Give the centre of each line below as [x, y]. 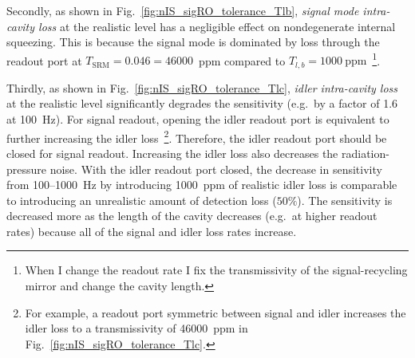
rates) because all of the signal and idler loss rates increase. [152, 231]
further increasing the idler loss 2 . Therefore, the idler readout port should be [197, 136]
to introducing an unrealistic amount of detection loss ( [142, 200]
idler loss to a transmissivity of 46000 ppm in [136, 328]
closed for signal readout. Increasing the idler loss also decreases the [172, 153]
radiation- [365, 153]
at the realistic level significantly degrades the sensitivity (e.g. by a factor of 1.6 [202, 103]
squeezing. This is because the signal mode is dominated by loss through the [193, 42]
